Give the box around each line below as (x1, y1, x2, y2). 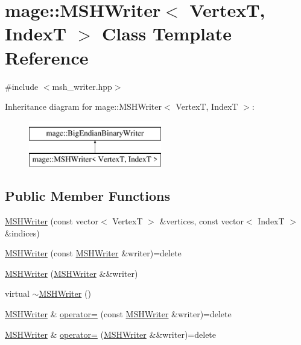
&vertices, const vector (159, 215, 244, 227)
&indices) (5, 226, 40, 239)
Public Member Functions (5, 186, 170, 205)
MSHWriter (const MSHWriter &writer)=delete (5, 247, 182, 259)
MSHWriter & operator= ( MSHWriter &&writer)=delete (5, 328, 217, 340)
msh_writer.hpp (52, 80, 112, 92)
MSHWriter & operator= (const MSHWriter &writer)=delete (5, 308, 232, 320)
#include (5, 80, 39, 92)
